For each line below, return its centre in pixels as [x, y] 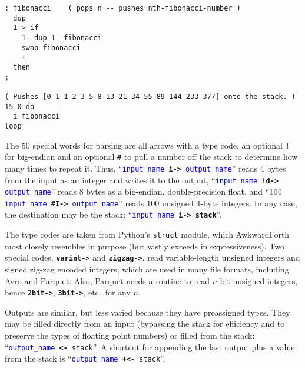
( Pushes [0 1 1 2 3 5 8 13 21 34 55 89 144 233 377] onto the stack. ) [150, 96]
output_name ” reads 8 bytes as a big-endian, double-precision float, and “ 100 [143, 191]
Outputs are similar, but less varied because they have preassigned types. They [147, 312]
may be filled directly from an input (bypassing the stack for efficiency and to [145, 323]
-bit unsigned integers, [258, 280]
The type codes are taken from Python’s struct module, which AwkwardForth [147, 234]
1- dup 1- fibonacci [62, 37]
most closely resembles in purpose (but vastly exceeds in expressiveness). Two [145, 246]
